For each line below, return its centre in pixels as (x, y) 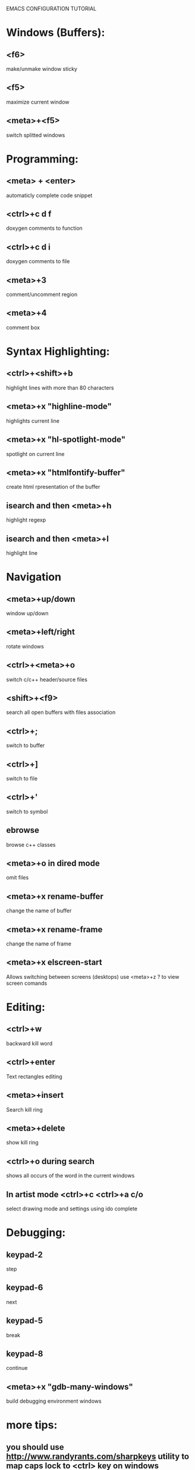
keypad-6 (25, 1288)
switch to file (22, 778)
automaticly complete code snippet (49, 195)
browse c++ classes (31, 844)
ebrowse (23, 830)
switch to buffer (26, 745)
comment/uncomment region (42, 295)
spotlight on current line (35, 454)
